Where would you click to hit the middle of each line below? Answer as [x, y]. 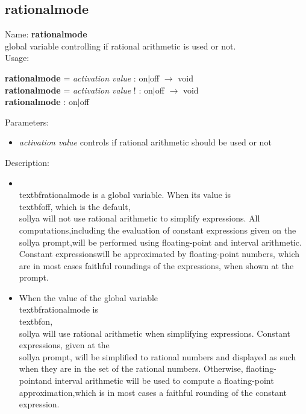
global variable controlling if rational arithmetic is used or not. [120, 46]
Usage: [17, 58]
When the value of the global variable [89, 297]
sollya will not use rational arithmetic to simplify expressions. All [139, 218]
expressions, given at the [64, 345]
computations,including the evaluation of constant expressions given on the [158, 230]
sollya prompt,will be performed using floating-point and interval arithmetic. [160, 242]
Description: [27, 162]
